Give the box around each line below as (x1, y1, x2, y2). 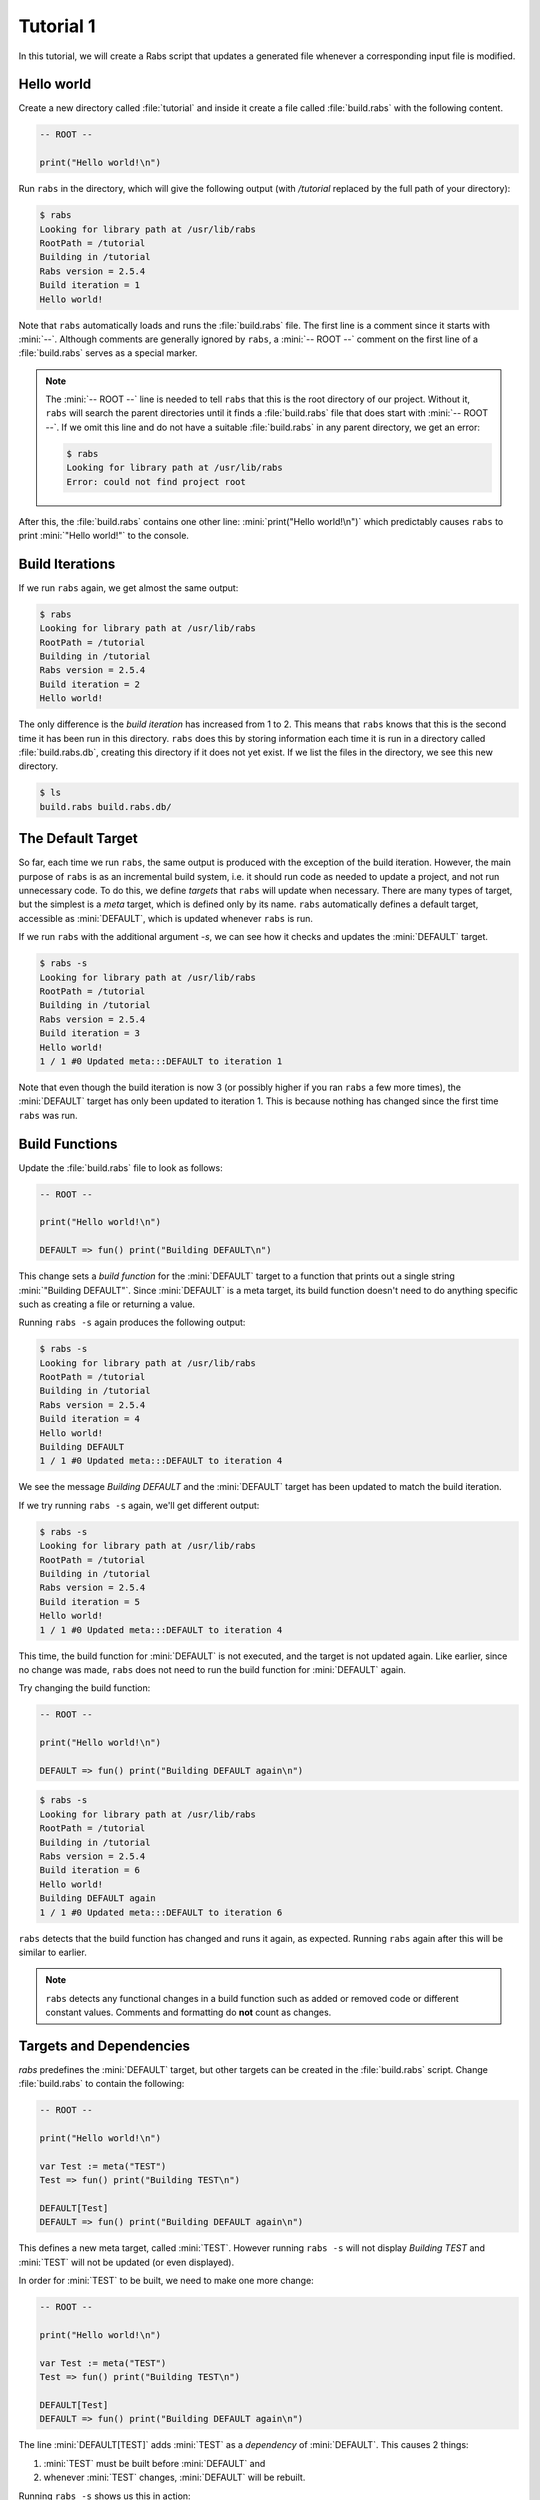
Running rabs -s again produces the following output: (18, 1316, 246, 1329)
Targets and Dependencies (18, 2037, 190, 2054)
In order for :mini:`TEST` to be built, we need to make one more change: (18, 2275, 314, 2287)
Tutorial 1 (18, 15, 96, 37)
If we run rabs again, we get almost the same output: (18, 581, 239, 594)
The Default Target (18, 830, 139, 847)
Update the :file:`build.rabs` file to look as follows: (18, 1161, 224, 1174)
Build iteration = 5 (39, 1596, 140, 1607)
